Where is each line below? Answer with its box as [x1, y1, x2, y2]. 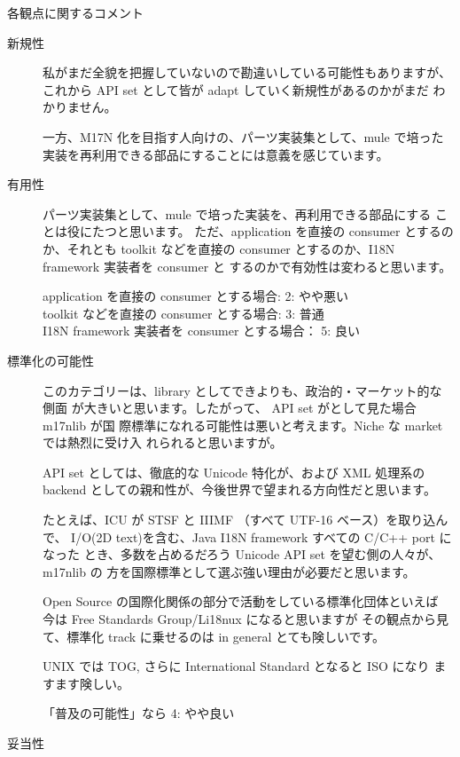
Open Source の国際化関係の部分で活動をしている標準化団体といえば [43, 592, 439, 611]
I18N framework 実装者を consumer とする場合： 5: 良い [43, 321, 360, 340]
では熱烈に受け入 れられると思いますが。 [43, 433, 283, 452]
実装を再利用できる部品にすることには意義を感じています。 [43, 145, 389, 163]
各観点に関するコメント [7, 4, 144, 21]
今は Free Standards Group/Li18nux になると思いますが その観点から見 [43, 610, 449, 628]
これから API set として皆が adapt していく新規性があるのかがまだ [43, 80, 429, 99]
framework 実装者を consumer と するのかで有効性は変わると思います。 [43, 256, 452, 275]
